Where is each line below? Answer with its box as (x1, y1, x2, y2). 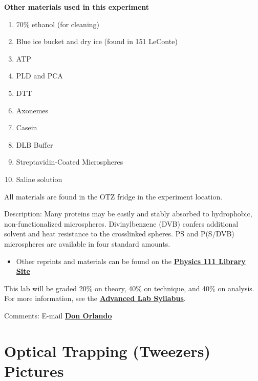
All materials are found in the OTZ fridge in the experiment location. (4, 191, 223, 202)
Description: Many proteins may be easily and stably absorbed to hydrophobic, (4, 208, 252, 219)
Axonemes (16, 105, 49, 115)
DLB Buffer (16, 139, 53, 150)
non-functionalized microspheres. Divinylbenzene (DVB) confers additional (4, 218, 239, 229)
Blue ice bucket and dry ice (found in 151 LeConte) (16, 36, 178, 47)
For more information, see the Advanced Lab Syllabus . (4, 293, 186, 304)
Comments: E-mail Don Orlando (4, 310, 112, 320)
